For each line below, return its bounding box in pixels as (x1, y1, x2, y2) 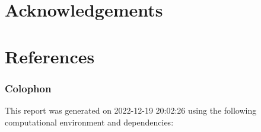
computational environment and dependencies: (5, 115, 174, 128)
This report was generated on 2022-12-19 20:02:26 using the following (5, 104, 257, 116)
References (5, 44, 95, 68)
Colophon (5, 81, 52, 95)
